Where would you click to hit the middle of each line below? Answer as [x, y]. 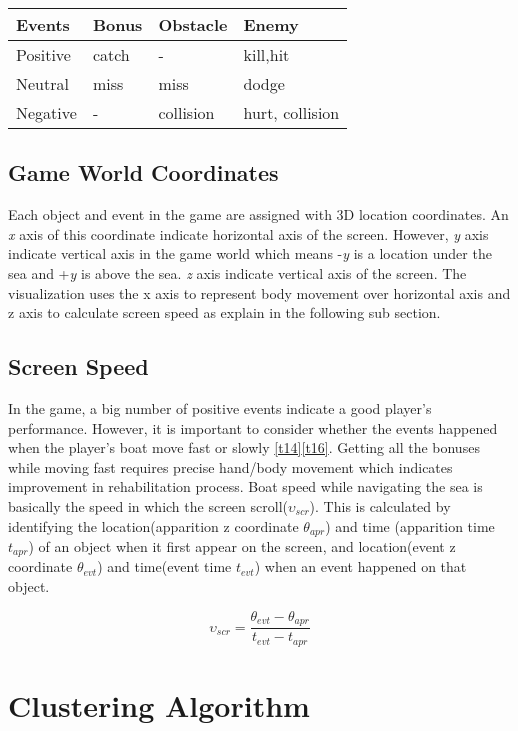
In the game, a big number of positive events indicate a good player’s [220, 407]
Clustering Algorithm [159, 704]
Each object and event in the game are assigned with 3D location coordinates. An [258, 214]
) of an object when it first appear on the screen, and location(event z [242, 545]
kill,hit [266, 54]
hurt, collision [291, 112]
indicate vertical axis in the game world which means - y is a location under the [250, 253]
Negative [46, 112]
